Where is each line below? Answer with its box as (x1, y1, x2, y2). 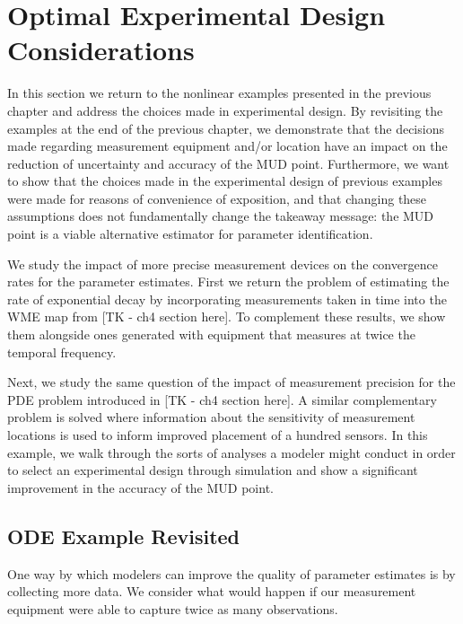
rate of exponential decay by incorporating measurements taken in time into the (7, 289, 447, 308)
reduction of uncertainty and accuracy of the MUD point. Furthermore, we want (7, 154, 450, 172)
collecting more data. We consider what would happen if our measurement (7, 582, 416, 601)
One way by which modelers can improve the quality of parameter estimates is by (7, 564, 456, 583)
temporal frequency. (7, 342, 117, 361)
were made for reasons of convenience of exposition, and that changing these (7, 189, 427, 207)
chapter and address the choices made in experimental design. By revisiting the (7, 101, 443, 119)
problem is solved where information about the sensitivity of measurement (7, 408, 415, 426)
